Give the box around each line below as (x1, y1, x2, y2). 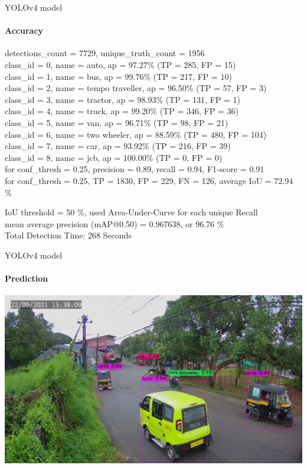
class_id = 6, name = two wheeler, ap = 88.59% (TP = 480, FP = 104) (5, 128, 267, 140)
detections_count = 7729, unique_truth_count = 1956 (5, 47, 205, 59)
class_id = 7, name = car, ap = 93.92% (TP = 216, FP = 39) (5, 140, 231, 152)
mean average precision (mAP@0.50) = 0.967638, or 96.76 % (5, 217, 224, 230)
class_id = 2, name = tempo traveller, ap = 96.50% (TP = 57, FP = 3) (5, 82, 267, 94)
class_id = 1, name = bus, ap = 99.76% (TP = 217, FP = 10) (5, 70, 233, 82)
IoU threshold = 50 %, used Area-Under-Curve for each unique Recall (5, 206, 258, 218)
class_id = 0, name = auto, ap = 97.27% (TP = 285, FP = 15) (5, 58, 236, 70)
